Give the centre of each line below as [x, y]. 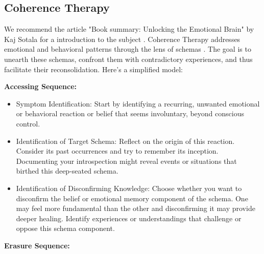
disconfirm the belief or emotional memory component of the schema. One [132, 198]
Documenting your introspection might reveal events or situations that [126, 161]
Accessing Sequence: [41, 86]
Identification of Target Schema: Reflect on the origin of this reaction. [125, 141]
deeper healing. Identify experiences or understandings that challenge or [129, 218]
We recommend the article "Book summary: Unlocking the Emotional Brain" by [129, 29]
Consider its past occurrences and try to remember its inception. [117, 151]
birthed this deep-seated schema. [67, 171]
